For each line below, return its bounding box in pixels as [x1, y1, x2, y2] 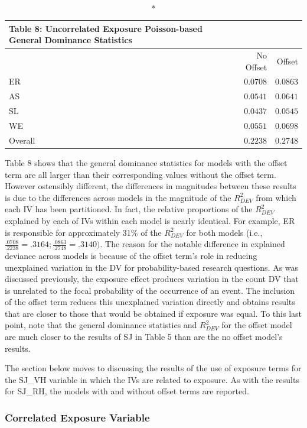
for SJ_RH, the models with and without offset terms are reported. [5, 385, 249, 397]
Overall [9, 134, 35, 146]
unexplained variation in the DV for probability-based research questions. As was [5, 261, 299, 273]
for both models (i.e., [186, 226, 263, 238]
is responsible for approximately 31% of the [5, 226, 162, 238]
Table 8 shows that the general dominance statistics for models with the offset [5, 156, 288, 168]
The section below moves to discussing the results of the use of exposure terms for [5, 362, 302, 374]
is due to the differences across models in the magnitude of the [5, 191, 231, 203]
